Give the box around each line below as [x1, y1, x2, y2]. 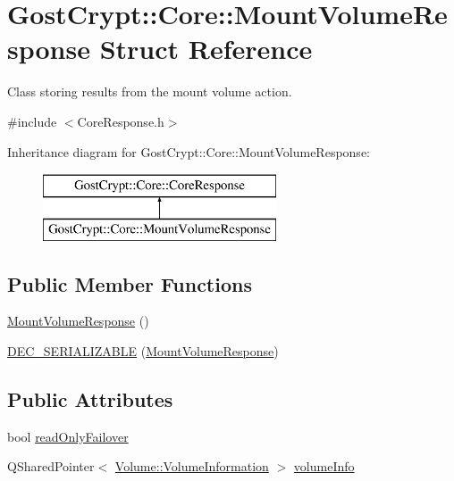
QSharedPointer [7, 457, 95, 476]
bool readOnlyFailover [7, 427, 129, 445]
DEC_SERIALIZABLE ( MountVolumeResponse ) [7, 342, 279, 361]
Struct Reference [99, 30, 313, 67]
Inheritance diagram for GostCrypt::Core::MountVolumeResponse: [7, 142, 370, 161]
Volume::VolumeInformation [114, 457, 269, 476]
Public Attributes [7, 386, 173, 413]
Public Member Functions [7, 270, 252, 297]
